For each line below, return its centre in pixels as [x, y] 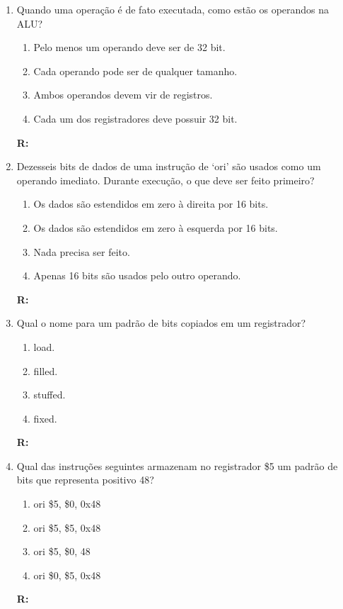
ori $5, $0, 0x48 [67, 504]
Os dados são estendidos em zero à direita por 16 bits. [151, 204]
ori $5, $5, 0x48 [67, 527]
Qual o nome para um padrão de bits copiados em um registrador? [161, 323]
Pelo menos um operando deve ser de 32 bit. [129, 47]
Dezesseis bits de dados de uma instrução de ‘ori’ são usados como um [169, 166]
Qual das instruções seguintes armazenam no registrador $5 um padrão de [177, 465]
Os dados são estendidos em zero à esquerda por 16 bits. [156, 227]
